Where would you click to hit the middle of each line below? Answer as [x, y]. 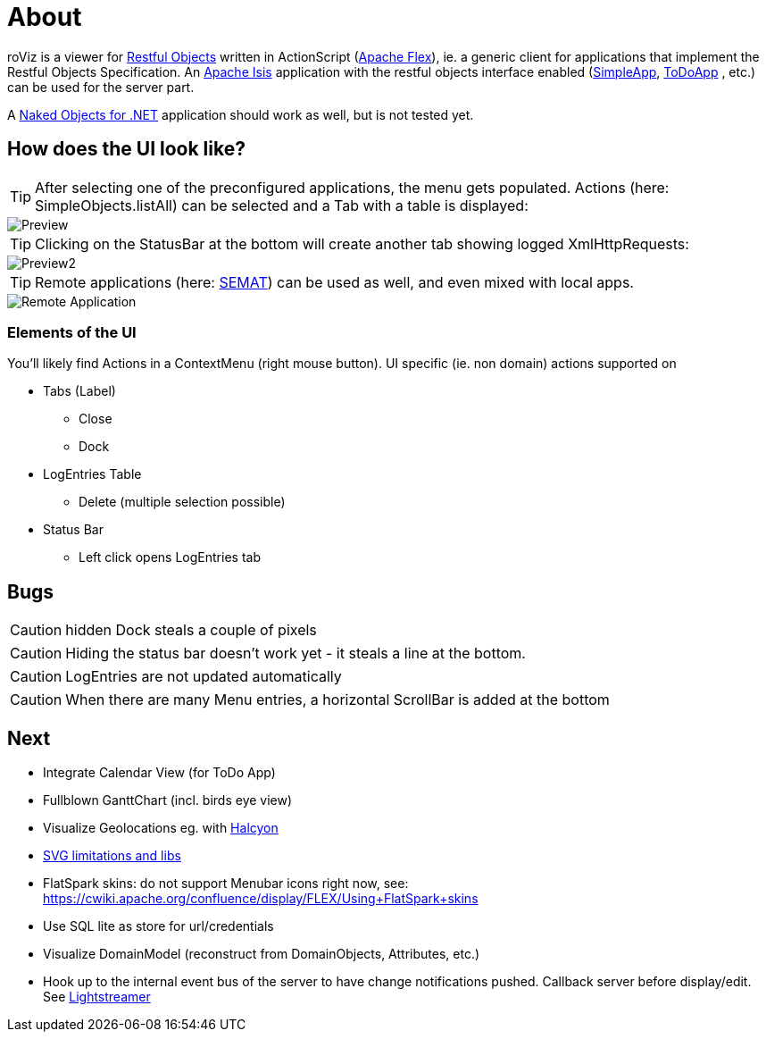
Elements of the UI [72, 332]
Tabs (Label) [79, 391]
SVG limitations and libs [112, 856]
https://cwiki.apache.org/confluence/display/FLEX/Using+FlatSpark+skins [261, 899]
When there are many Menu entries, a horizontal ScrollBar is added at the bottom [337, 700]
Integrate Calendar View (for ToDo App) [159, 773]
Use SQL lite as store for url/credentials [158, 926]
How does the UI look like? [126, 149]
